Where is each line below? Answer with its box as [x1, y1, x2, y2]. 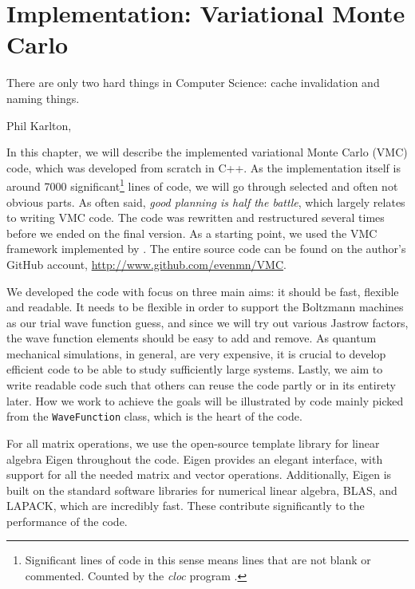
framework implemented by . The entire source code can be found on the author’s [6, 240, 406, 257]
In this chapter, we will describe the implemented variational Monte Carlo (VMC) [6, 144, 408, 160]
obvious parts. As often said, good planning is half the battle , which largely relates [6, 193, 405, 210]
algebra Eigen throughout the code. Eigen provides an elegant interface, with [6, 450, 383, 467]
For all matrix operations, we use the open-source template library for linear [6, 434, 380, 451]
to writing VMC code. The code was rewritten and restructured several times [6, 209, 385, 226]
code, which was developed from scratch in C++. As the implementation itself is [6, 159, 401, 176]
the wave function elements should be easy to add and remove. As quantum [6, 330, 377, 346]
